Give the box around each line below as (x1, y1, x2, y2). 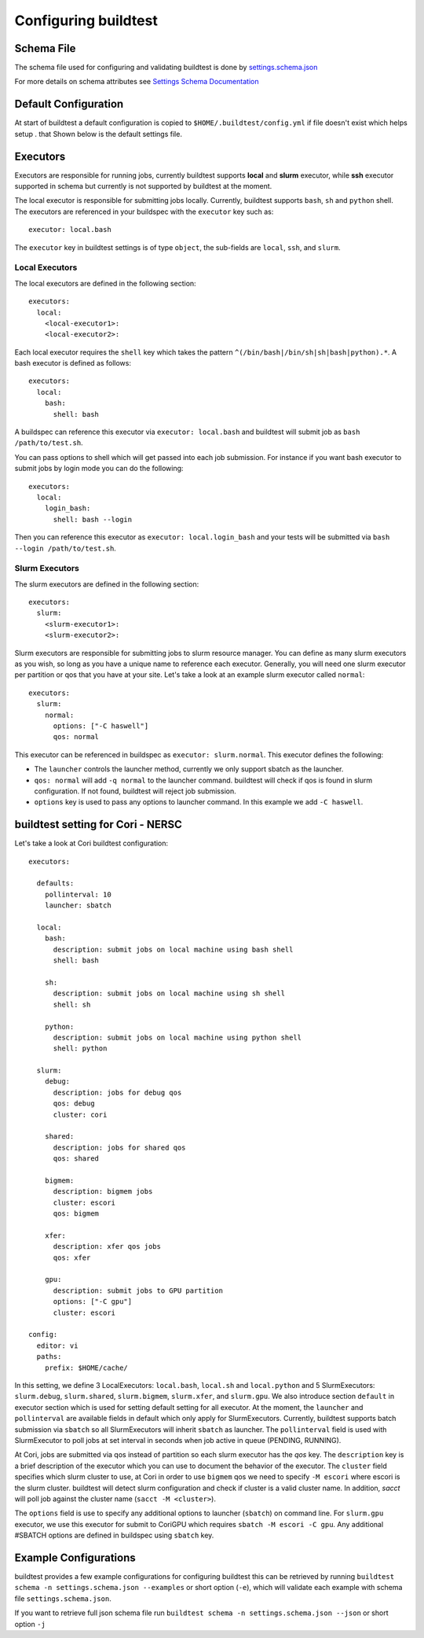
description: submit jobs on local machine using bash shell (53, 944, 294, 954)
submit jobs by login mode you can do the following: (14, 464, 184, 473)
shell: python (53, 1044, 108, 1053)
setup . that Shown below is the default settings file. (14, 129, 182, 138)
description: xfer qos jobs (53, 1242, 161, 1251)
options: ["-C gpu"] (53, 1298, 133, 1306)
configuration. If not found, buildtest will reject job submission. (34, 786, 236, 796)
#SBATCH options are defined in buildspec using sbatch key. (14, 1530, 214, 1540)
